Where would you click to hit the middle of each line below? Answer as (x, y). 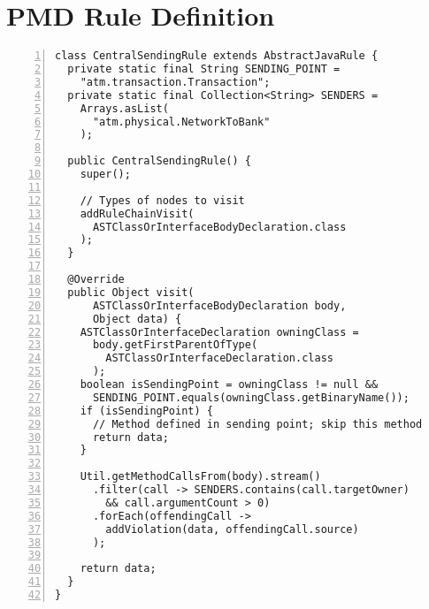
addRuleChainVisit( (137, 213)
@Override (96, 279)
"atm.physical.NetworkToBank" (181, 122)
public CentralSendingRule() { (159, 161)
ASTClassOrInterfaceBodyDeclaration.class (219, 227)
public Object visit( (131, 292)
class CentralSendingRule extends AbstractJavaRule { (217, 56)
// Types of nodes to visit (162, 200)
